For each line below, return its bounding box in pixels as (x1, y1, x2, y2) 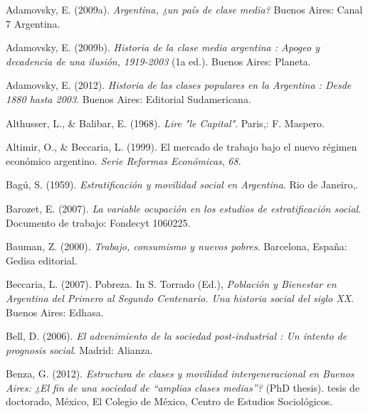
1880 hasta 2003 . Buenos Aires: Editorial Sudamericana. (6, 91, 251, 106)
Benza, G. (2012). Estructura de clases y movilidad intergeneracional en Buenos (6, 366, 354, 381)
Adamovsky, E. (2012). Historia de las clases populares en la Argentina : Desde (6, 77, 352, 92)
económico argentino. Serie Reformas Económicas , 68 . (6, 153, 241, 168)
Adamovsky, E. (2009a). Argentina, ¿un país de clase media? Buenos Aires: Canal (6, 2, 363, 16)
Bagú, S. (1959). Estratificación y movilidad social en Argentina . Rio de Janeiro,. (6, 177, 359, 192)
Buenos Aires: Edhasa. (6, 304, 104, 319)
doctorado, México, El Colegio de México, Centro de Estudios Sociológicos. (6, 394, 333, 409)
